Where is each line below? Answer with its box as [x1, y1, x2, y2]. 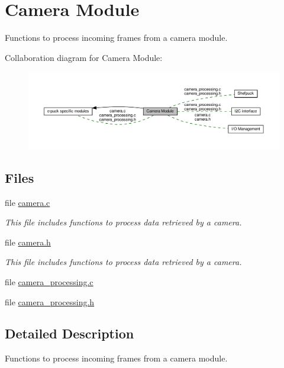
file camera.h [5, 235, 51, 248]
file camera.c [5, 196, 50, 208]
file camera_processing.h [5, 295, 95, 308]
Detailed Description [5, 324, 134, 343]
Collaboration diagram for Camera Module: [5, 51, 163, 63]
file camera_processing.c [5, 275, 93, 288]
